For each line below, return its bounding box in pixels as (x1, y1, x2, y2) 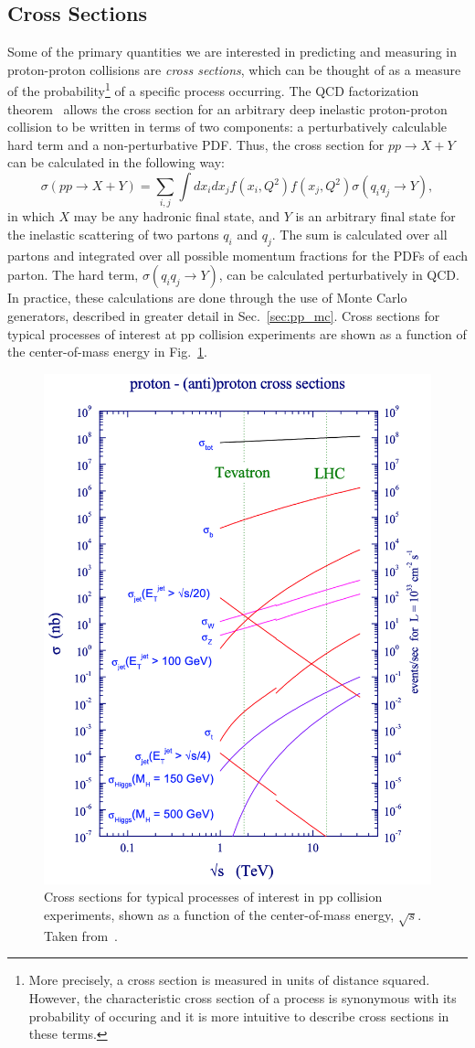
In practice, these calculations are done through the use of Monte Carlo (7, 288, 407, 307)
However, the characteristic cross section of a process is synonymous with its (28, 988, 457, 1007)
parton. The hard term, (7, 265, 139, 284)
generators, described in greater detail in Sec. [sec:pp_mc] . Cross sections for (7, 305, 440, 325)
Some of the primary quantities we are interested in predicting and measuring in (7, 42, 458, 61)
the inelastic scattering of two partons (7, 224, 219, 243)
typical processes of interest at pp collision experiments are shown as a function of (7, 324, 467, 343)
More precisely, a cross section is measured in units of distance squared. (28, 970, 430, 989)
